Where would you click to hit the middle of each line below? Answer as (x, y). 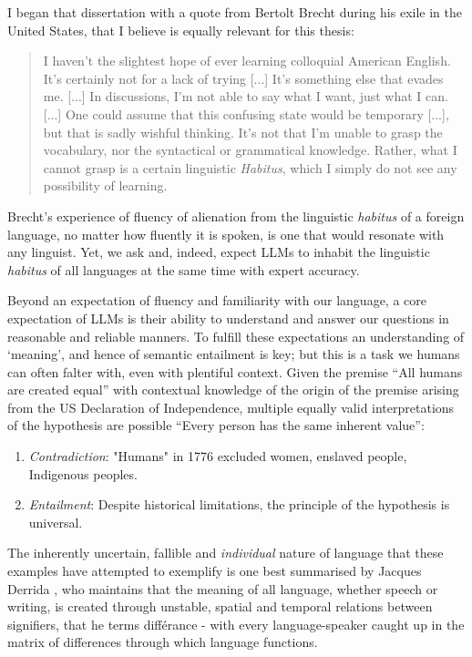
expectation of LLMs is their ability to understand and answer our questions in (228, 318)
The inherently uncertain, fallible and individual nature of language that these (226, 553)
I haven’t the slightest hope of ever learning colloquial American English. (247, 61)
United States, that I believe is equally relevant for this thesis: (181, 30)
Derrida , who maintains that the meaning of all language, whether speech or (223, 588)
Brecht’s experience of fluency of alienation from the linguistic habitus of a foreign (236, 216)
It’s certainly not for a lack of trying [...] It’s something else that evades (243, 78)
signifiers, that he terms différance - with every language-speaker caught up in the (236, 624)
